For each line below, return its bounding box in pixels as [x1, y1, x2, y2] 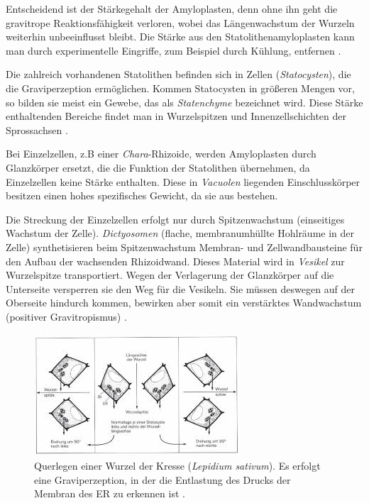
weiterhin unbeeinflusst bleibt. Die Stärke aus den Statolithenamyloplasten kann [6, 29, 355, 44]
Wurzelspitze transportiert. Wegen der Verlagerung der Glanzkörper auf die [6, 267, 334, 282]
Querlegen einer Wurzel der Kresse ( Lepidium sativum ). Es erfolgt [34, 458, 321, 473]
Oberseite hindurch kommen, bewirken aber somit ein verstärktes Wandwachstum [6, 295, 362, 310]
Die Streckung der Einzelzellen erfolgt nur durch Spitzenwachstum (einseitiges [6, 211, 345, 226]
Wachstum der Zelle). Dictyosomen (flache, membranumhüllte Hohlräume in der [6, 226, 355, 241]
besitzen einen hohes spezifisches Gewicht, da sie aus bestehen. [6, 188, 278, 203]
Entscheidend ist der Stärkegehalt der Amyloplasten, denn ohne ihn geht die [6, 1, 338, 16]
